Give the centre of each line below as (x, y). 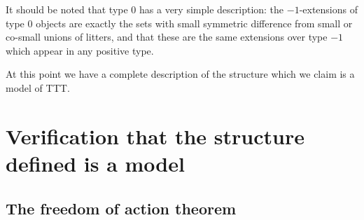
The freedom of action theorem (121, 208)
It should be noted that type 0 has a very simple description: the (145, 9)
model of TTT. (38, 87)
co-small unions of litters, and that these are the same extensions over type (167, 37)
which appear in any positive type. (80, 50)
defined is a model (95, 163)
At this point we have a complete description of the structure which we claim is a (180, 74)
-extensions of (328, 9)
